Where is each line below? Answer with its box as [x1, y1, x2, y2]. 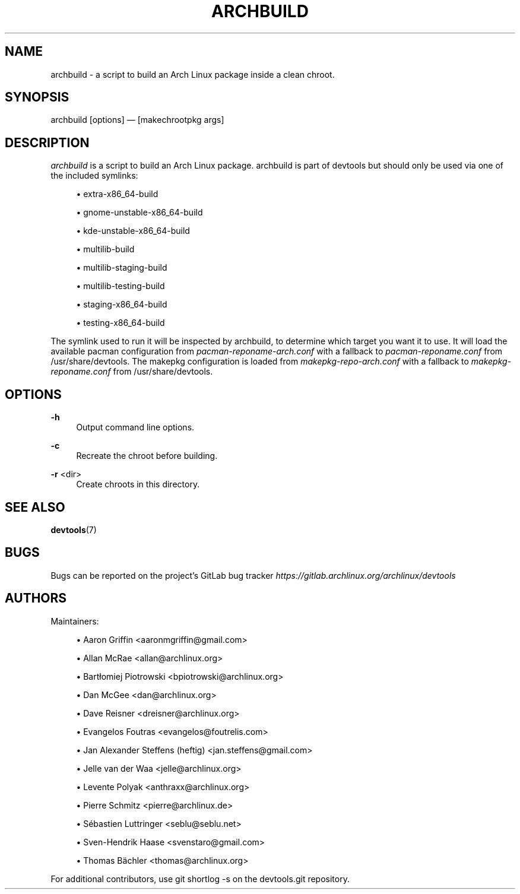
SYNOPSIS [5, 90, 69, 105]
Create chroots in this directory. [76, 479, 200, 490]
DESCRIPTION [5, 135, 90, 150]
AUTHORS [5, 591, 67, 606]
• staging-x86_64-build [76, 299, 167, 310]
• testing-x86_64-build [76, 318, 165, 328]
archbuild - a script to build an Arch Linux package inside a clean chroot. [50, 69, 335, 80]
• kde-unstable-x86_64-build [76, 226, 190, 236]
